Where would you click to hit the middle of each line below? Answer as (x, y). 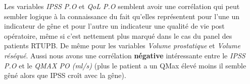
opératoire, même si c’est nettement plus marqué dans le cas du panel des (118, 35)
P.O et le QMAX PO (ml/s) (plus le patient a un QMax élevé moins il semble (125, 65)
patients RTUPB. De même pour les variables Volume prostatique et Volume (122, 46)
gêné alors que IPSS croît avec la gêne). (65, 75)
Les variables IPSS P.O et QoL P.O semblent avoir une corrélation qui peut (122, 6)
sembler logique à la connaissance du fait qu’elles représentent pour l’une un (122, 16)
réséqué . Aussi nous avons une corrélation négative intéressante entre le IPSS (125, 55)
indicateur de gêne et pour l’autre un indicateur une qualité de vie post (114, 26)
